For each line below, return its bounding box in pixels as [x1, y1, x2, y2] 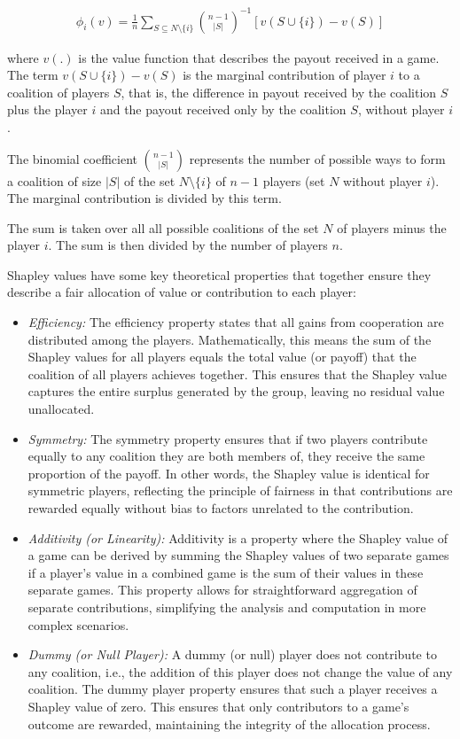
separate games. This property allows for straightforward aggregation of [27, 580, 417, 599]
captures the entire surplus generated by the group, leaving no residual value [27, 382, 445, 401]
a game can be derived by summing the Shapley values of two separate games [27, 546, 449, 564]
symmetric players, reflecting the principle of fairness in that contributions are [27, 481, 453, 500]
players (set [262, 171, 325, 190]
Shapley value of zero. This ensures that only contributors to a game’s [27, 696, 409, 715]
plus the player [7, 100, 88, 119]
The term [7, 66, 58, 84]
